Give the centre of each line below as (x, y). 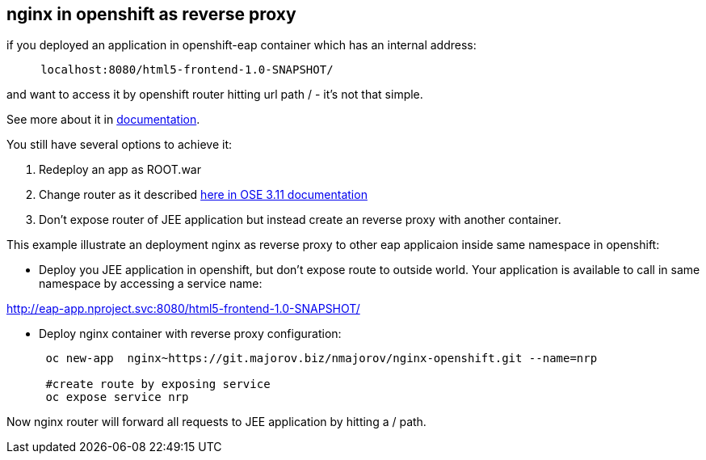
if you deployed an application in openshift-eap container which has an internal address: (242, 45)
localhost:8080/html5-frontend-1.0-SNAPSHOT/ (187, 70)
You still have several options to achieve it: (120, 145)
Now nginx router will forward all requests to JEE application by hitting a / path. (216, 422)
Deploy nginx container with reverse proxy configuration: (190, 334)
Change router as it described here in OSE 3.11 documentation (203, 195)
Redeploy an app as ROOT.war (120, 170)
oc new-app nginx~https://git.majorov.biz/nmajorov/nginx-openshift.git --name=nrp (321, 359)
